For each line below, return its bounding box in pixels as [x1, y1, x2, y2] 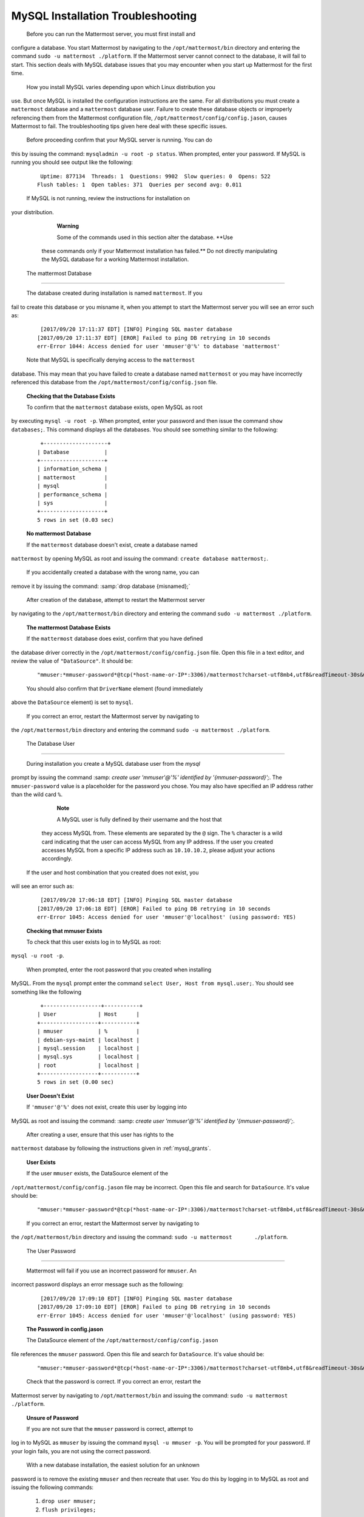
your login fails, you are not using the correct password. [11, 1447, 151, 1454]
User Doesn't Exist [26, 1092, 75, 1100]
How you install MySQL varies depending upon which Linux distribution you [26, 83, 215, 90]
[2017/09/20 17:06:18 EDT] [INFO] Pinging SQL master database [40, 897, 233, 904]
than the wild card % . [11, 791, 63, 798]
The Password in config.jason [26, 1325, 103, 1333]
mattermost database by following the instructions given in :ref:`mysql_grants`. [11, 1144, 211, 1152]
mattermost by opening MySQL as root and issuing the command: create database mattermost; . [11, 555, 269, 562]
